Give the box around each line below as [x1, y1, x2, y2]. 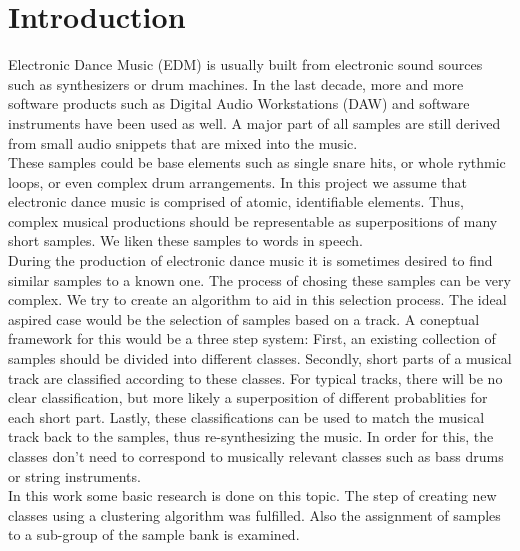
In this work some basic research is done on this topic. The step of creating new [8, 485, 497, 506]
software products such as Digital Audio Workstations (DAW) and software [8, 93, 470, 114]
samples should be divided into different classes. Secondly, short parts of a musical [8, 348, 512, 369]
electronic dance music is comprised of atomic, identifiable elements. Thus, [8, 191, 464, 212]
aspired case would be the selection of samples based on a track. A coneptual [8, 308, 480, 329]
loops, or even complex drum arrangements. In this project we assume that [8, 171, 468, 192]
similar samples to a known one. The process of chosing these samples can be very [8, 269, 511, 290]
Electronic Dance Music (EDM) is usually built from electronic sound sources [8, 54, 483, 75]
